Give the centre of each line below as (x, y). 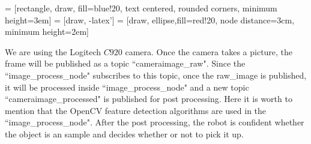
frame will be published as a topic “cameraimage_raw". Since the (125, 63)
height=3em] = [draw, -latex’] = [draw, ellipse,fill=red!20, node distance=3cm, (150, 19)
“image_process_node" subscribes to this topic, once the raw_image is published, (156, 75)
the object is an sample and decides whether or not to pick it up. (124, 133)
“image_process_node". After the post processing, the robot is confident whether (155, 122)
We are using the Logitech (53, 51)
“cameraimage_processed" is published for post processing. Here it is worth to (149, 99)
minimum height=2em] (47, 31)
